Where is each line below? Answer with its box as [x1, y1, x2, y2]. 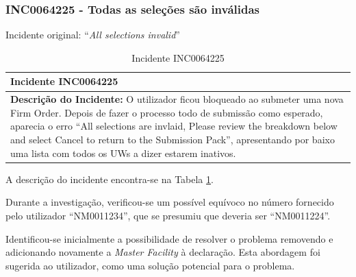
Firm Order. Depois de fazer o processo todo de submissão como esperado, [10, 105, 323, 119]
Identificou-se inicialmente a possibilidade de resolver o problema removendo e [5, 231, 333, 245]
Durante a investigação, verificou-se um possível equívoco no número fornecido [5, 195, 334, 209]
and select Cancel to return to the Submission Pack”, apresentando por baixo [10, 132, 335, 147]
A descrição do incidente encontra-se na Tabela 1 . [5, 171, 214, 186]
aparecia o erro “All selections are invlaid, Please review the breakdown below [10, 119, 338, 133]
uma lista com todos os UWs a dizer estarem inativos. [10, 145, 236, 160]
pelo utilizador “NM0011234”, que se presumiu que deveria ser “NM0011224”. [5, 208, 331, 222]
